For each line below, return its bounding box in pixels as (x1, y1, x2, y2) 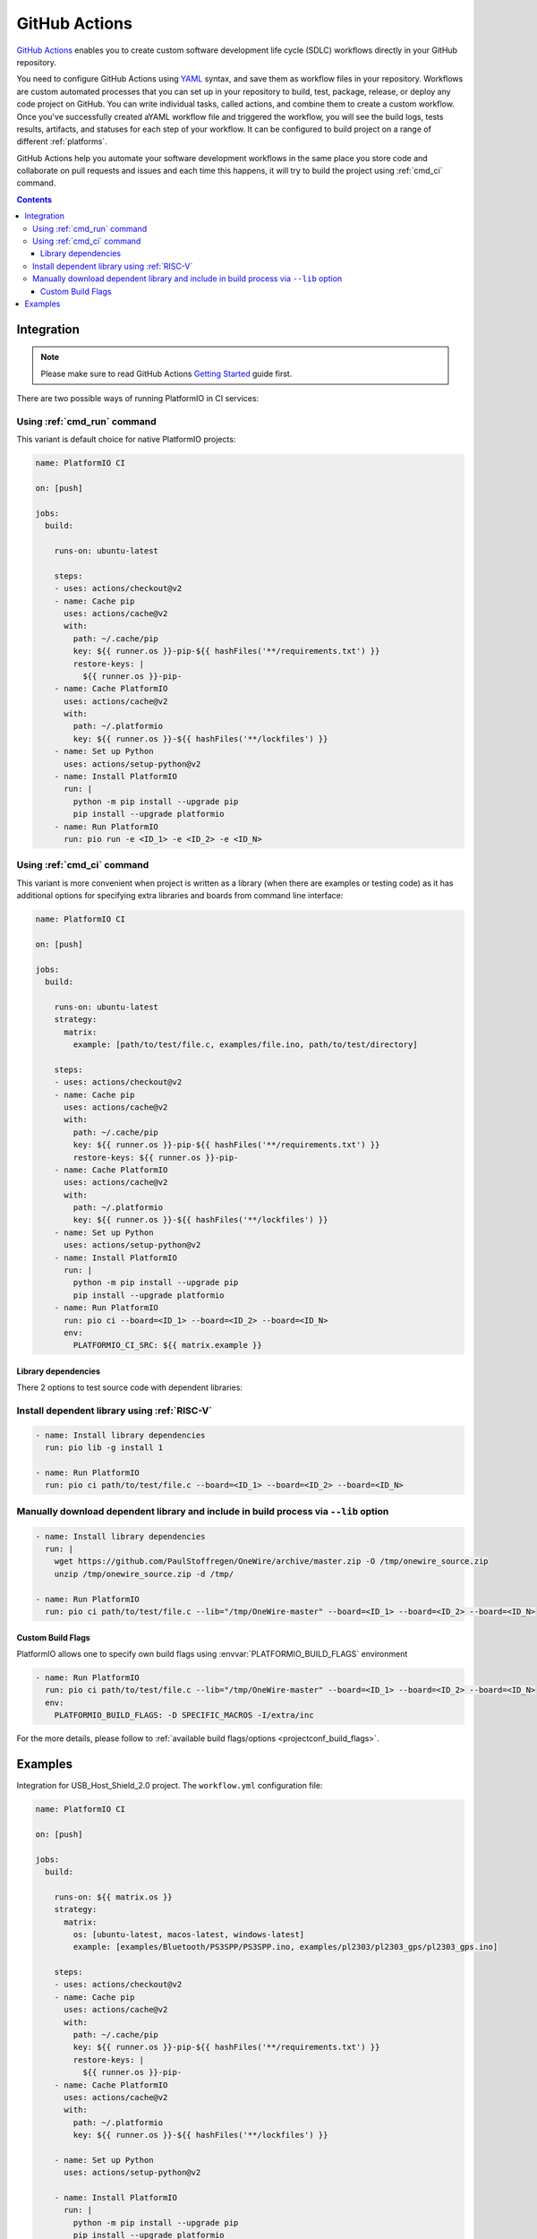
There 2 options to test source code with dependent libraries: (16, 1382, 243, 1393)
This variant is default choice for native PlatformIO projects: (16, 434, 236, 445)
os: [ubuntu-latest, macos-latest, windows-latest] (72, 1929, 305, 1939)
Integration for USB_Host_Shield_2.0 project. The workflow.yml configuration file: (16, 1780, 323, 1790)
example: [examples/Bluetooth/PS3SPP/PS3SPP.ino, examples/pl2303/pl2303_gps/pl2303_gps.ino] (72, 1942, 499, 1952)
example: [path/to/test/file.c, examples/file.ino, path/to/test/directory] (72, 1040, 418, 1050)
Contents (16, 193, 53, 205)
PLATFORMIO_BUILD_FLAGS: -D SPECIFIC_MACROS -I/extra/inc (54, 1711, 314, 1720)
